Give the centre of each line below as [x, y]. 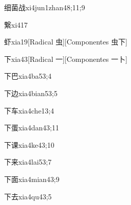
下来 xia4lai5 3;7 [28, 162]
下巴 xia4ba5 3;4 [28, 76]
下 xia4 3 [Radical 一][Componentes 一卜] [66, 59]
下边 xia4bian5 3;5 [31, 93]
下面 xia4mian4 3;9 [32, 179]
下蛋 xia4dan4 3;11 [32, 128]
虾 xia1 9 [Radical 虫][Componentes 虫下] [66, 42]
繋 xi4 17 [16, 24]
